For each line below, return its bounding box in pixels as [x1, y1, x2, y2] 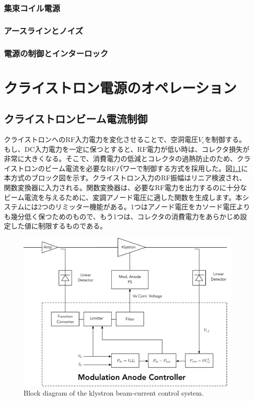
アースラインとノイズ [4, 24, 83, 36]
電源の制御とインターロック [4, 47, 108, 59]
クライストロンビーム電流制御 [4, 111, 148, 126]
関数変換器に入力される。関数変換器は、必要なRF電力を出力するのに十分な [4, 182, 247, 193]
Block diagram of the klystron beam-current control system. [24, 388, 204, 398]
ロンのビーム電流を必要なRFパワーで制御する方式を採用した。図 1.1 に [24, 163, 248, 173]
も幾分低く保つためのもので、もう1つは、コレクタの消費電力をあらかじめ [4, 211, 240, 221]
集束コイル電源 [4, 1, 60, 14]
